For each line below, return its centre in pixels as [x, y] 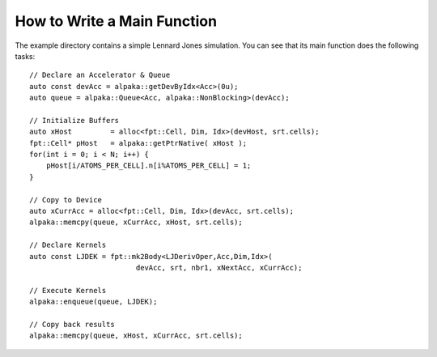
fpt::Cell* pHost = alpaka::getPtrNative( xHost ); [138, 143]
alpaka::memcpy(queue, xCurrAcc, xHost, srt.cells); [136, 222]
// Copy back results [72, 324]
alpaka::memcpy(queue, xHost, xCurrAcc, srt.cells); [136, 336]
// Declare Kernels [68, 245]
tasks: [25, 56]
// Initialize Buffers [74, 120]
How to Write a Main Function [116, 21]
